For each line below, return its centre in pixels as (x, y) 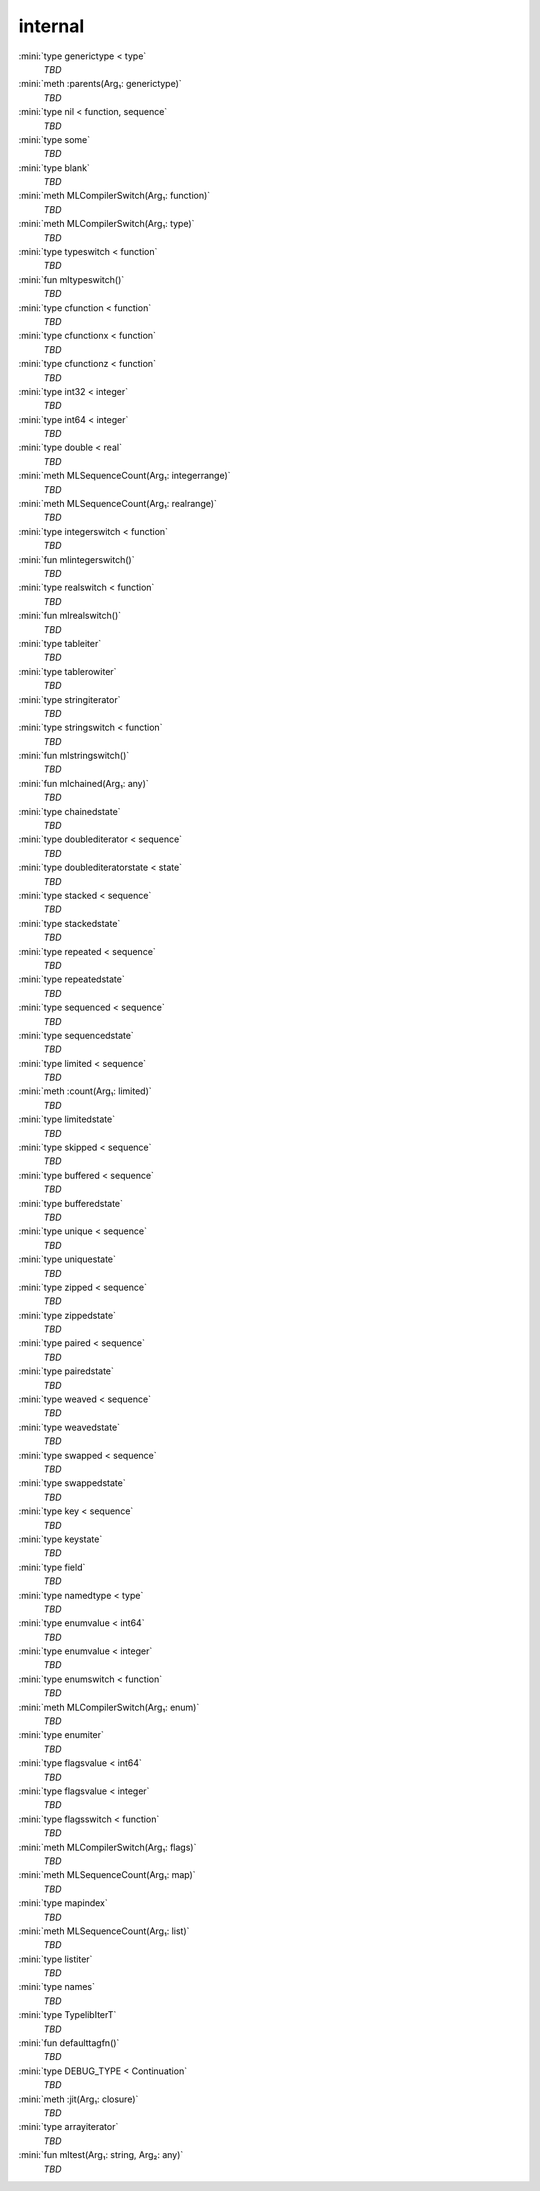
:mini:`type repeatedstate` (71, 979)
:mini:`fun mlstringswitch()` (74, 756)
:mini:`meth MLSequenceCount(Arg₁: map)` (107, 1875)
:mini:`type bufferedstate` (71, 1203)
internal (51, 26)
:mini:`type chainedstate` (69, 811)
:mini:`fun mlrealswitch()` (70, 616)
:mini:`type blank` (54, 167)
